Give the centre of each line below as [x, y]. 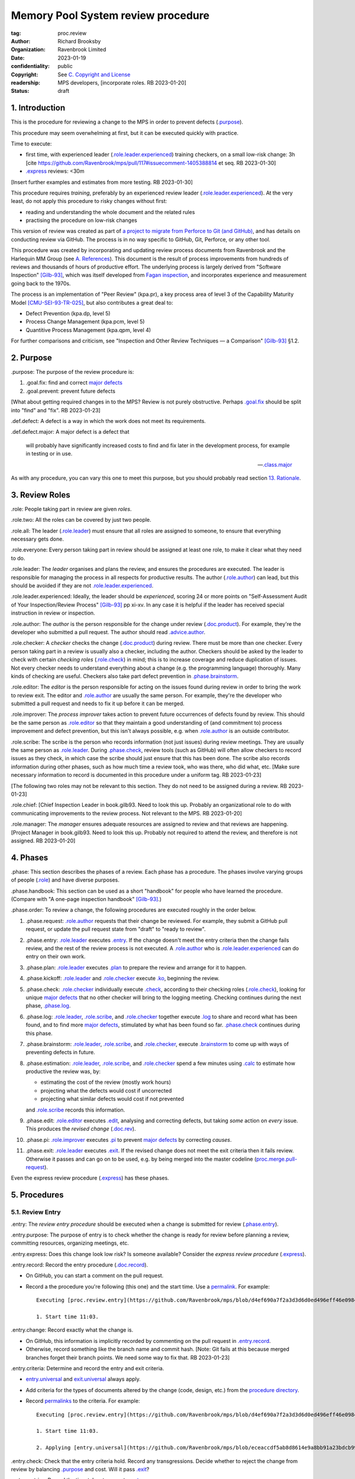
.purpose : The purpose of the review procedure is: [72, 372]
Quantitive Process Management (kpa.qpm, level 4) [88, 330]
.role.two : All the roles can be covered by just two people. [81, 520]
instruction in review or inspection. [53, 613]
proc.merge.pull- [277, 1159]
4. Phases [30, 858]
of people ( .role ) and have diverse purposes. [65, 880]
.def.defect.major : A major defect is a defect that [70, 432]
